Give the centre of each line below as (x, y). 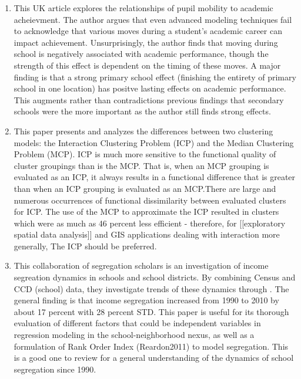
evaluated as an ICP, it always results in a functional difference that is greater (155, 177)
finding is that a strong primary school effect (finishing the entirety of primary (155, 77)
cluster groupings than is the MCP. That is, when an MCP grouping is (141, 165)
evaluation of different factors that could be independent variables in (137, 323)
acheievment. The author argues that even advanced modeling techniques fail (153, 19)
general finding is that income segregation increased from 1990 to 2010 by (146, 300)
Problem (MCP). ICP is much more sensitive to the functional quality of (145, 154)
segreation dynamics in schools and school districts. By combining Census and (155, 277)
